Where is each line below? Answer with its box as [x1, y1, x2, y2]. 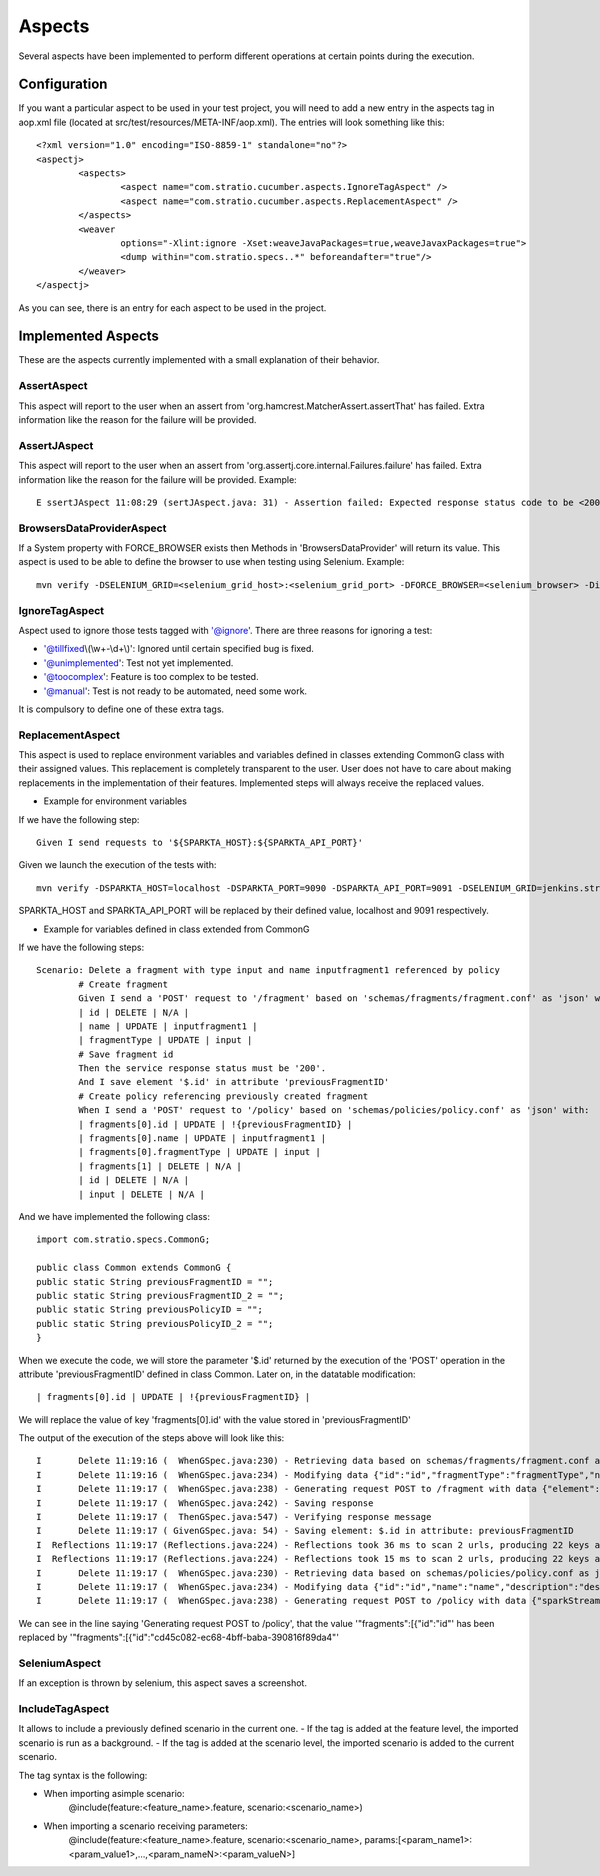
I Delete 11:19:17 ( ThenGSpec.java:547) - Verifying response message [36, 1511, 432, 1523]
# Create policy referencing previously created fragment [78, 1090, 369, 1102]
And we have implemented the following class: [18, 1210, 210, 1222]
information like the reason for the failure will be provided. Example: [18, 473, 297, 485]
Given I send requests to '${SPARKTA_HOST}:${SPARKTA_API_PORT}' [36, 837, 364, 848]
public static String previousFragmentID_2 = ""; [36, 1290, 285, 1301]
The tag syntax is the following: [18, 1769, 148, 1781]
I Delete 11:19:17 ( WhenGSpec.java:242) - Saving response [36, 1497, 374, 1509]
